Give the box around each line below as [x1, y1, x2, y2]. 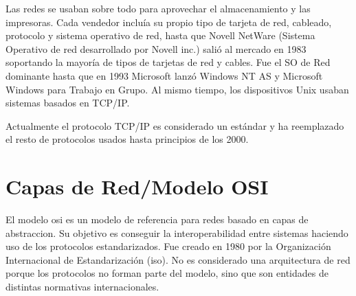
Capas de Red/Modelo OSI [5, 172, 269, 201]
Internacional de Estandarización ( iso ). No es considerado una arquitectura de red [5, 252, 351, 266]
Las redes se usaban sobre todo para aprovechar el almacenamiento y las [5, 1, 311, 15]
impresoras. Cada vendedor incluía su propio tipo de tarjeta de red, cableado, [5, 14, 332, 29]
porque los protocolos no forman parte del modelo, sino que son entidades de [5, 266, 329, 280]
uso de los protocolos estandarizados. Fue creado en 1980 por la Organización [5, 239, 331, 253]
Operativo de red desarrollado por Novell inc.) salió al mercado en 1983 [5, 41, 307, 56]
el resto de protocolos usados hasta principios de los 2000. [5, 132, 249, 146]
